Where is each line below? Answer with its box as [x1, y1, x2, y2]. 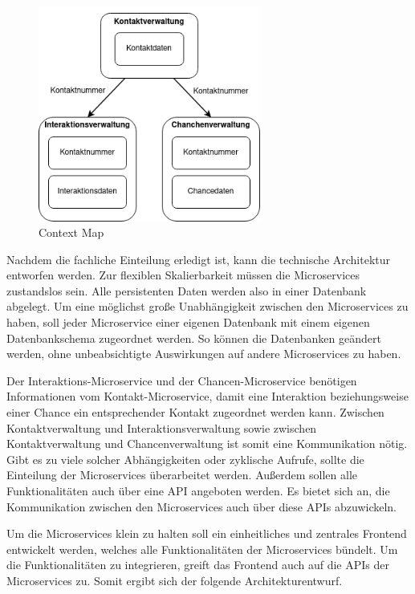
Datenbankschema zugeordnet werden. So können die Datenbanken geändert [6, 329, 381, 346]
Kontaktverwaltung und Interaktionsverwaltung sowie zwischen [6, 419, 317, 436]
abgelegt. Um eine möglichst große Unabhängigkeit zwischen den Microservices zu [6, 298, 409, 315]
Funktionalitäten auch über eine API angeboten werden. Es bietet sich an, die [6, 482, 390, 498]
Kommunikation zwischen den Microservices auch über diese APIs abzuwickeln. [6, 498, 397, 515]
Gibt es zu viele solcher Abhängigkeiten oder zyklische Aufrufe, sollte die [6, 450, 364, 467]
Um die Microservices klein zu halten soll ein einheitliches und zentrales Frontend [6, 525, 407, 542]
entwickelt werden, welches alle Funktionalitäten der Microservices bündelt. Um [6, 540, 398, 557]
